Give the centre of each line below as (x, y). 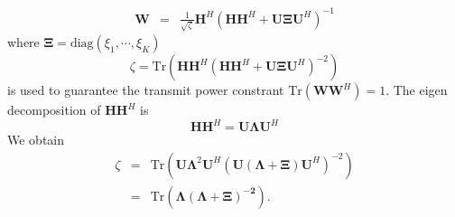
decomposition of (54, 110)
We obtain (36, 140)
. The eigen (417, 90)
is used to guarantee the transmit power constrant (146, 90)
